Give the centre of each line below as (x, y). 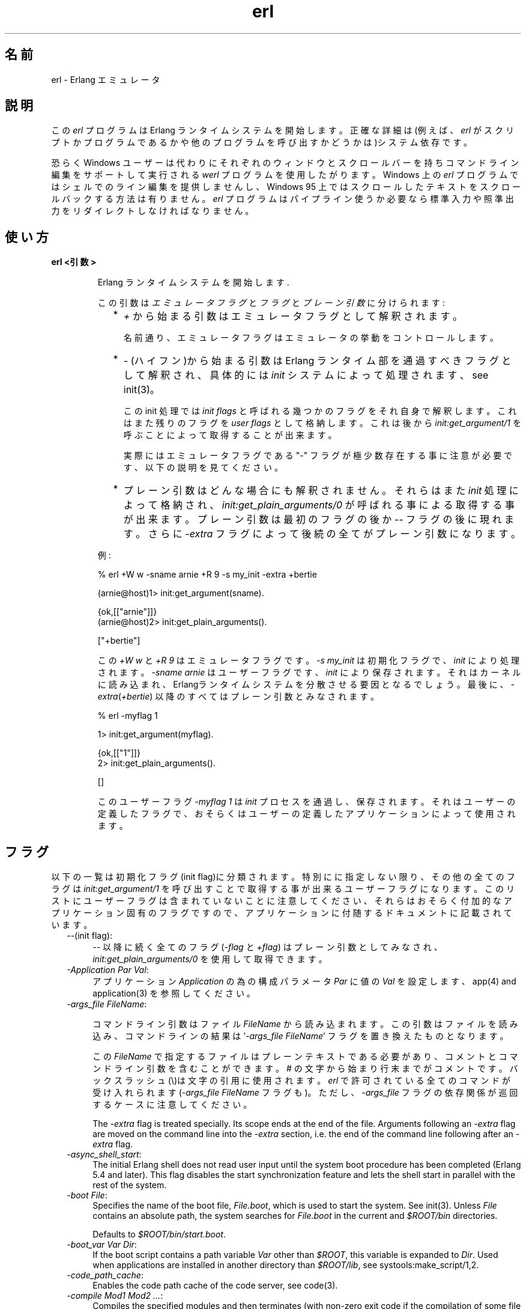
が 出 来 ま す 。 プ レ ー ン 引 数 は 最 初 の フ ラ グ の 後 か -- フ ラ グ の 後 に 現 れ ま (319, 520)
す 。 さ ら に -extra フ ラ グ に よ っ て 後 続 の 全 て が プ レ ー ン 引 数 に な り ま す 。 (322, 534)
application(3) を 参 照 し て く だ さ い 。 (174, 993)
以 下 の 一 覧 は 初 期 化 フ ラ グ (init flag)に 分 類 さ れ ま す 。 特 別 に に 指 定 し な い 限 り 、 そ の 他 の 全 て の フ (283, 877)
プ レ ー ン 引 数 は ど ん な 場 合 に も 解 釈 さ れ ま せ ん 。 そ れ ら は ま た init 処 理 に (321, 491)
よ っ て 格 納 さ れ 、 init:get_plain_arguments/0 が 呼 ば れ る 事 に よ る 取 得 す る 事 (319, 505)
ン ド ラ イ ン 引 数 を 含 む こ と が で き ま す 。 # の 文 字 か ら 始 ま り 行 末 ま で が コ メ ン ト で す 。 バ (305, 1069)
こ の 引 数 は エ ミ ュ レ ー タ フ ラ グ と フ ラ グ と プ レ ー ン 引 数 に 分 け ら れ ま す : (271, 303)
